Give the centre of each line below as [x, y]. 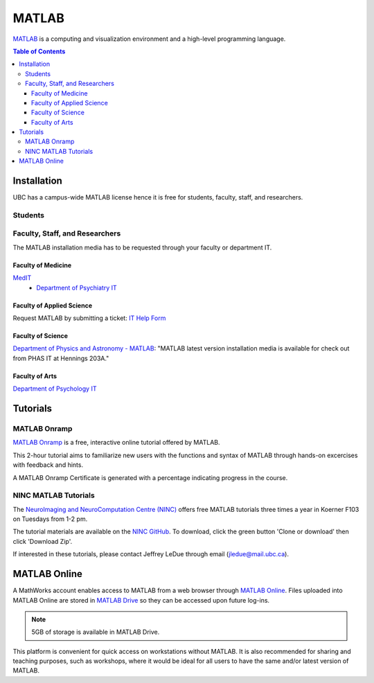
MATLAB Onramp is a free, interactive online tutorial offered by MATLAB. [117, 443]
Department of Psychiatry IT [77, 287]
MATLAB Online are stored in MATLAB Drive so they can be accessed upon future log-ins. [141, 600]
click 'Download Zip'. [43, 541]
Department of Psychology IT [55, 389]
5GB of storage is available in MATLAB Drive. [96, 632]
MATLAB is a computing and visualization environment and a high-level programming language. [149, 39]
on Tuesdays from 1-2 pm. [50, 519]
